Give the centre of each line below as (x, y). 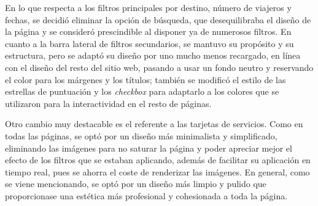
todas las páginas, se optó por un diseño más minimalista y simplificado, (141, 135)
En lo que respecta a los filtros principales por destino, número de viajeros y (148, 7)
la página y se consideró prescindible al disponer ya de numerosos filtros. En (148, 31)
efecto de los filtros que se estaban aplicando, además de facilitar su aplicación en (158, 160)
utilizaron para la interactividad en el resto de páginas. (108, 103)
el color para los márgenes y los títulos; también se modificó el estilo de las (145, 79)
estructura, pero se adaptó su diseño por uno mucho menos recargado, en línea (153, 55)
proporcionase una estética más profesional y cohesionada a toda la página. (146, 195)
